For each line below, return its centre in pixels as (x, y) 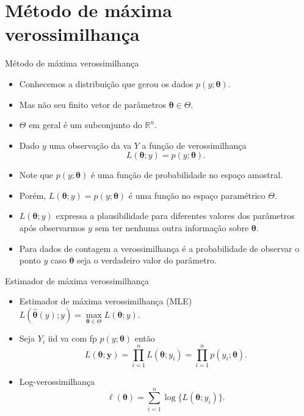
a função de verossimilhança (194, 145)
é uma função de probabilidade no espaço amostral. (187, 175)
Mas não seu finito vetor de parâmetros (93, 104)
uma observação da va (90, 145)
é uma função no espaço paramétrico (197, 195)
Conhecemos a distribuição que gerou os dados (106, 83)
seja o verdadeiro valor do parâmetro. (147, 260)
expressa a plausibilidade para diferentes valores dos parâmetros (175, 216)
